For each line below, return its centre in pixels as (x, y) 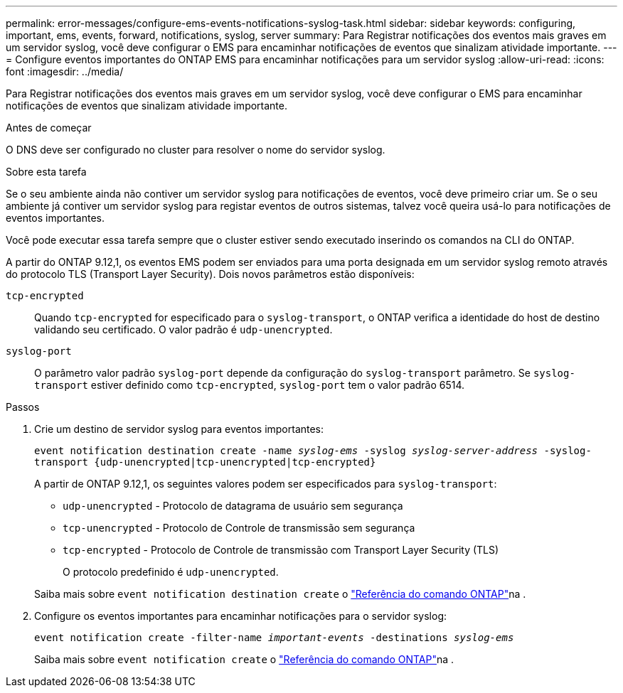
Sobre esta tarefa (46, 172)
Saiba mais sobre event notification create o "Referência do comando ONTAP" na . (244, 659)
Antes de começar (49, 128)
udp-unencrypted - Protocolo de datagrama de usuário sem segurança (233, 506)
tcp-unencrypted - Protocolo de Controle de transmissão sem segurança (239, 528)
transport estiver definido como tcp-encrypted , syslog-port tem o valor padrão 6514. (250, 385)
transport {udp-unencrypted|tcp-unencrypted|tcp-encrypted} (205, 462)
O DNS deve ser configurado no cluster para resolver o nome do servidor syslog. (196, 150)
